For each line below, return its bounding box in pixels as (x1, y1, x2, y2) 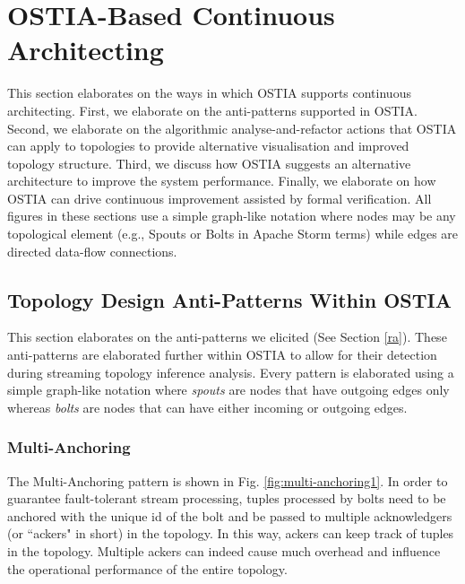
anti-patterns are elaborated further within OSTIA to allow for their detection (7, 345, 437, 364)
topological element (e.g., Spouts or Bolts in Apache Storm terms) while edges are (7, 224, 459, 243)
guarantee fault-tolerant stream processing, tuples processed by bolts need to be (7, 489, 446, 508)
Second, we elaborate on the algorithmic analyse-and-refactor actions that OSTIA (7, 118, 457, 137)
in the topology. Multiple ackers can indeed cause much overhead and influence (7, 542, 441, 561)
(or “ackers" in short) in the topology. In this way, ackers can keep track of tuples (7, 524, 454, 543)
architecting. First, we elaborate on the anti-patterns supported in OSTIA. (7, 100, 418, 119)
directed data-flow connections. (7, 241, 177, 260)
